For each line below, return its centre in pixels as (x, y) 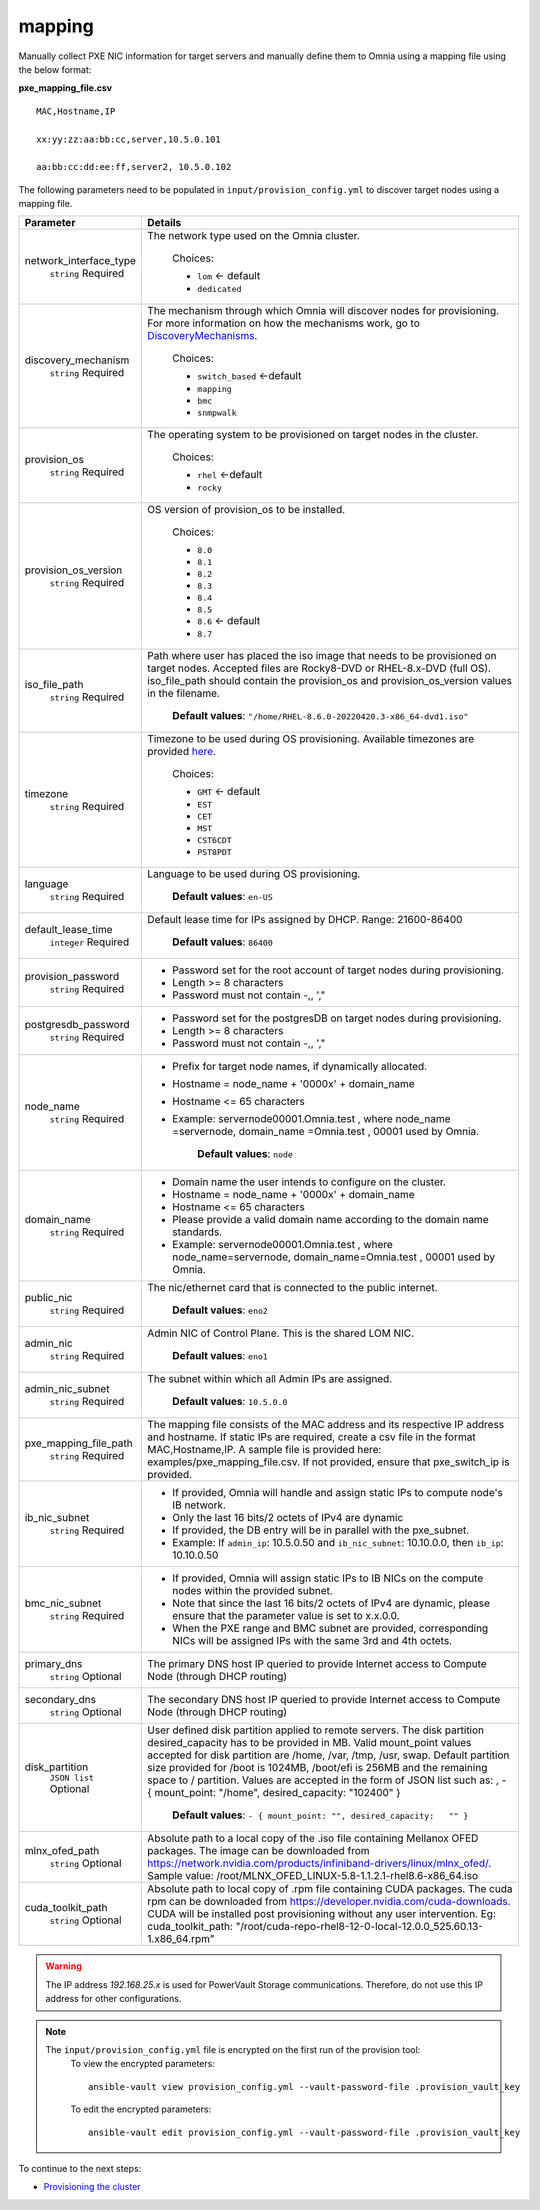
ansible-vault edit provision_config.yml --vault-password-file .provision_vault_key (304, 2132)
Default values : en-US (222, 897)
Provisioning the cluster (92, 2187)
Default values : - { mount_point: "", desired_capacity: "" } (320, 1815)
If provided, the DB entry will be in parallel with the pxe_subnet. (320, 1530)
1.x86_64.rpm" (180, 1939)
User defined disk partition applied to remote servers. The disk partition (315, 1730)
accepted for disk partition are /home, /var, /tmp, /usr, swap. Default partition (328, 1755)
